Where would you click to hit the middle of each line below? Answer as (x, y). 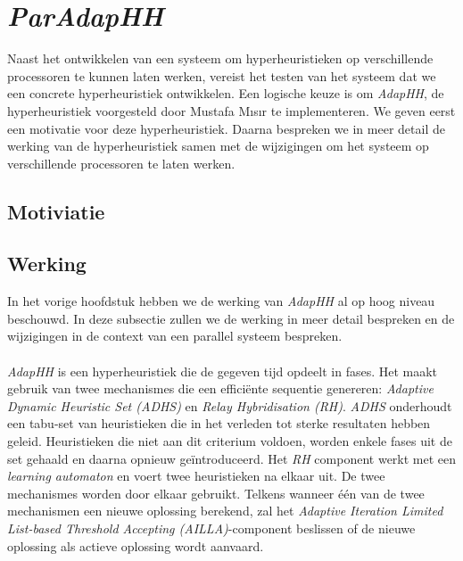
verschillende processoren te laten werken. (121, 163)
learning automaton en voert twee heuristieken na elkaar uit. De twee (196, 476)
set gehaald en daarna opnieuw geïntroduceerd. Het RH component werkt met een (232, 458)
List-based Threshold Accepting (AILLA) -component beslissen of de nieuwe (211, 528)
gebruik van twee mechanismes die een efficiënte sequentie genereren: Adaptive (220, 388)
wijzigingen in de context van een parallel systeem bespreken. (175, 336)
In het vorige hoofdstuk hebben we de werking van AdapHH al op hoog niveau (221, 301)
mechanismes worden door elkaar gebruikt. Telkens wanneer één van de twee (216, 493)
